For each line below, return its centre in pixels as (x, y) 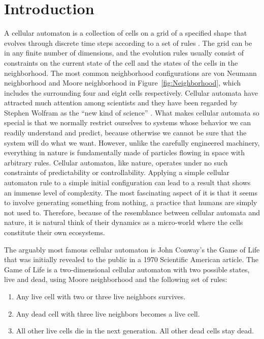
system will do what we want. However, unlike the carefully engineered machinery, (132, 142)
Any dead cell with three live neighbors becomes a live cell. (108, 313)
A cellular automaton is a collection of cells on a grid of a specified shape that (126, 33)
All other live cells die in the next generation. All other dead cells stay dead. (135, 331)
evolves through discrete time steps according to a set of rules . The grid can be (128, 43)
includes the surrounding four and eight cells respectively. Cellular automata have (131, 92)
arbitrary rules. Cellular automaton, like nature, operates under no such (116, 162)
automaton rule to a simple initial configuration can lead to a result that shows (127, 182)
